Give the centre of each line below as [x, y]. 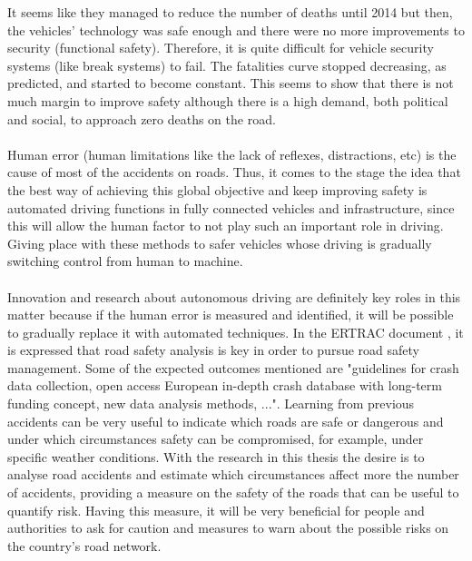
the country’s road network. [84, 545]
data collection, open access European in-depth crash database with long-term [225, 385]
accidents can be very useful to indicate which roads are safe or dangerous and [226, 421]
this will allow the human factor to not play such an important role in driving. [226, 226]
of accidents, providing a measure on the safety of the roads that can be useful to [233, 492]
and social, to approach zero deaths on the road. [142, 118]
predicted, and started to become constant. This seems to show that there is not [231, 83]
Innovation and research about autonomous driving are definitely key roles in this [234, 296]
